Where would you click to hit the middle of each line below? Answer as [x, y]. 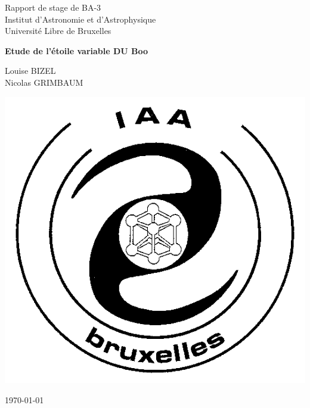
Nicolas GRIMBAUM [44, 82]
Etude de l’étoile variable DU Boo [77, 50]
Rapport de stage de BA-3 [53, 7]
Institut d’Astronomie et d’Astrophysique [80, 19]
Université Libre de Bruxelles [58, 31]
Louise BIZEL [30, 71]
